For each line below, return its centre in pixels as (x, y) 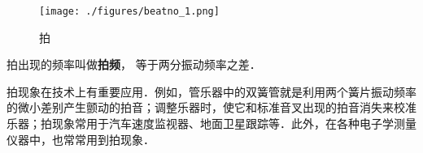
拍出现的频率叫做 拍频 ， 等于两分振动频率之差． (134, 64)
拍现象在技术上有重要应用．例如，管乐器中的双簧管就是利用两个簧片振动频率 (211, 91)
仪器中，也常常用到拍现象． (81, 139)
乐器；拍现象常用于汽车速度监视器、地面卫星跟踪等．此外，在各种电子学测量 (211, 123)
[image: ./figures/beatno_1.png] (129, 11)
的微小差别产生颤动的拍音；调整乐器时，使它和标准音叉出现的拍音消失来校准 (211, 107)
